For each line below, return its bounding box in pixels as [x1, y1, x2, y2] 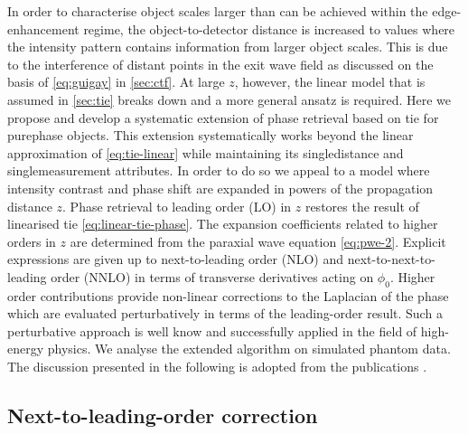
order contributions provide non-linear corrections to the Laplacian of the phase [7, 286, 449, 305]
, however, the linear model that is [234, 72, 426, 91]
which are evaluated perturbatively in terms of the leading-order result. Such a [7, 304, 443, 323]
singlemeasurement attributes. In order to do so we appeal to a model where [7, 161, 430, 180]
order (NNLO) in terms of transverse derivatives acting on [51, 267, 374, 286]
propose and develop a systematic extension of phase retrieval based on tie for [7, 108, 439, 127]
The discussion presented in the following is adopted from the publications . [7, 357, 427, 376]
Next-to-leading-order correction [7, 401, 318, 429]
